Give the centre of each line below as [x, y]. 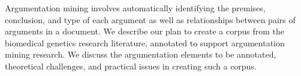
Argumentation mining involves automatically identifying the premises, [135, 8]
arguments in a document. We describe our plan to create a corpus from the [145, 31]
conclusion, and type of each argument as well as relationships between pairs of [150, 19]
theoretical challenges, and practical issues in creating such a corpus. [131, 66]
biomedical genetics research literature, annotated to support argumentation [145, 42]
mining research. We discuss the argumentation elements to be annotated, [141, 54]
